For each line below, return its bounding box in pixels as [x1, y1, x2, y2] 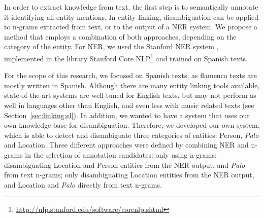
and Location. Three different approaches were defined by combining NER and [4, 139, 249, 150]
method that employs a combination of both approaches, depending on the [4, 31, 237, 42]
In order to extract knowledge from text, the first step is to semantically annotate [4, 2, 258, 12]
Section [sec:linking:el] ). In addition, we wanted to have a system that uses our [4, 110, 250, 120]
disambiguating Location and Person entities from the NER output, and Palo [4, 159, 245, 170]
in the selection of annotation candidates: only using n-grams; [25, 149, 217, 160]
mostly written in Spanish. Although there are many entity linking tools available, [4, 80, 260, 90]
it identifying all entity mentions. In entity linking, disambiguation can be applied [4, 11, 259, 22]
